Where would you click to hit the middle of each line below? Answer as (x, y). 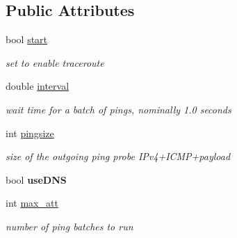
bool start (27, 39)
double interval (38, 86)
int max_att (32, 203)
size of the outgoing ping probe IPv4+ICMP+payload (118, 156)
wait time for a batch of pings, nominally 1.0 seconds (119, 109)
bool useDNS (36, 179)
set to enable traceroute (55, 62)
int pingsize (30, 133)
